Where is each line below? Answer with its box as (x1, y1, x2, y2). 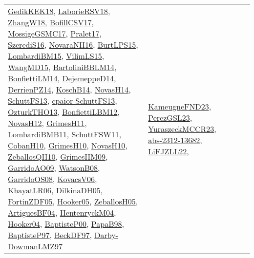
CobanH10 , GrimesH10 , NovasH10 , (8, 140, 127, 151)
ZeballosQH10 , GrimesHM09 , (8, 151, 108, 162)
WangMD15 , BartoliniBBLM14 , (8, 61, 117, 73)
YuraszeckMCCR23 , (148, 123, 216, 134)
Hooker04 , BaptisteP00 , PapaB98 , (8, 218, 124, 229)
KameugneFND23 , (148, 100, 212, 112)
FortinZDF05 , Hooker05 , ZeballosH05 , (8, 196, 138, 207)
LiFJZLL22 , (148, 145, 189, 157)
